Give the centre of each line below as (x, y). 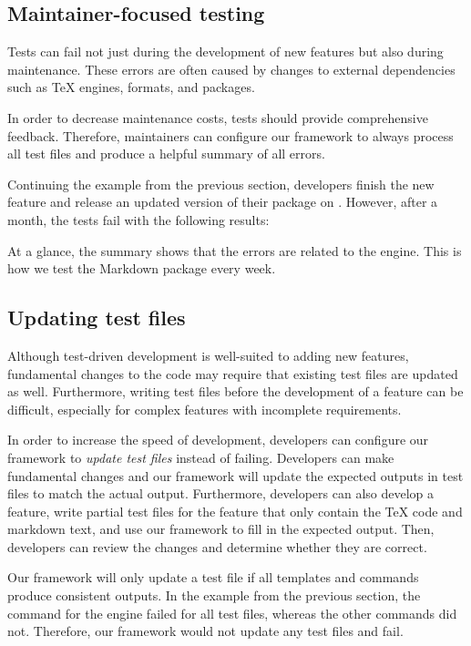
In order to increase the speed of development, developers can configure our (218, 440)
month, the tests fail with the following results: (138, 219)
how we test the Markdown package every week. (142, 268)
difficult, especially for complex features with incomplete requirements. (205, 409)
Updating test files (97, 318)
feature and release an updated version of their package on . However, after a (223, 202)
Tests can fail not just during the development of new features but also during (225, 51)
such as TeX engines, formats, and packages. (131, 87)
